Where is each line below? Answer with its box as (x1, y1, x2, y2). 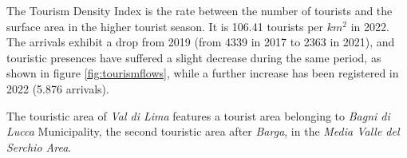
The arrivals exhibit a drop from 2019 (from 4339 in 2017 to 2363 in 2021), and (6, 34, 395, 50)
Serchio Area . (6, 138, 72, 155)
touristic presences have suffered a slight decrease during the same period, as (6, 49, 381, 65)
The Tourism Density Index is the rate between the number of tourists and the (6, 2, 393, 18)
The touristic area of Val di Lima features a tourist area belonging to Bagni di (6, 107, 390, 124)
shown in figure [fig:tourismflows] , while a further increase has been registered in (6, 65, 399, 81)
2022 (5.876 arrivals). (6, 80, 109, 97)
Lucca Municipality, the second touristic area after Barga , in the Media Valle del (6, 123, 400, 140)
